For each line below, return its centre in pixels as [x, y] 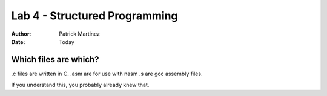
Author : [21, 34]
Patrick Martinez [79, 34]
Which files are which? [55, 59]
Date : [18, 42]
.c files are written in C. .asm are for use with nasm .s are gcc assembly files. [107, 74]
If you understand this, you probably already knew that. [80, 85]
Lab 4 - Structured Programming [94, 16]
